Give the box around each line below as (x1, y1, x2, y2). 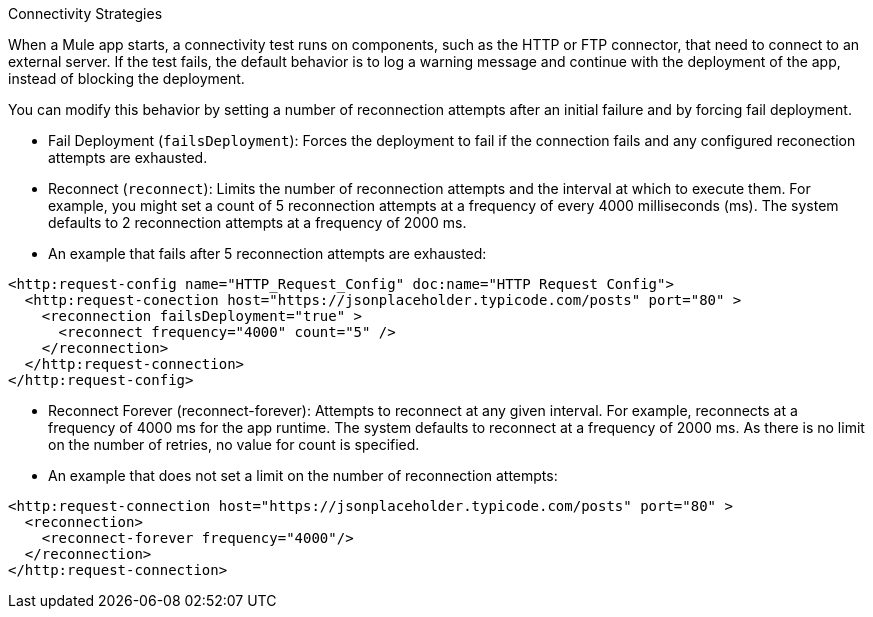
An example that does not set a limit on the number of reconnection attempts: (48, 467, 558, 484)
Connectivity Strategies (8, 5, 163, 22)
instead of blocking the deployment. (8, 70, 245, 87)
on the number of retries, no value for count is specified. (48, 436, 420, 453)
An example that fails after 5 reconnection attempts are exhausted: (48, 245, 487, 262)
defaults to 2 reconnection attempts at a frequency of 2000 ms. (48, 214, 467, 231)
